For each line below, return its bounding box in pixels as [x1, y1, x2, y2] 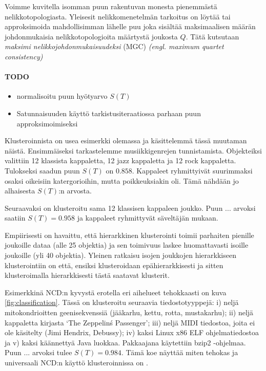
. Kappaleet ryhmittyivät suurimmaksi [132, 165, 253, 176]
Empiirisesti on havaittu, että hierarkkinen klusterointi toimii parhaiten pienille [5, 229, 254, 240]
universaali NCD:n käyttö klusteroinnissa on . [5, 357, 148, 368]
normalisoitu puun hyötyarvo [16, 91, 108, 101]
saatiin [5, 212, 26, 223]
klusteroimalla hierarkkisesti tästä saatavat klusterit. [5, 270, 170, 280]
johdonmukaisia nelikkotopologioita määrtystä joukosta [5, 31, 178, 41]
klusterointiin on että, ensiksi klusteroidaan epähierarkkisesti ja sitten [5, 259, 223, 270]
